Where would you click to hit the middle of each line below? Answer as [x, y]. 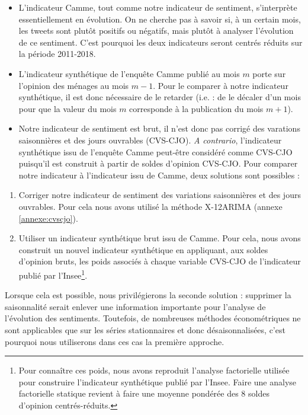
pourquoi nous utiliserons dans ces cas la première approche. [115, 341]
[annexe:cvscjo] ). [48, 218]
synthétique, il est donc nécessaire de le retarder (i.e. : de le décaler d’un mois [160, 97]
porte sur [269, 73]
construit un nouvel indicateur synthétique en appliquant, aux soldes [143, 249]
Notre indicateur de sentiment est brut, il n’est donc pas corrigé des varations [159, 128]
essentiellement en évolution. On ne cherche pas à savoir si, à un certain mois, [160, 19]
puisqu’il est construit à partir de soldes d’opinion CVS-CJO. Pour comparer [158, 163]
